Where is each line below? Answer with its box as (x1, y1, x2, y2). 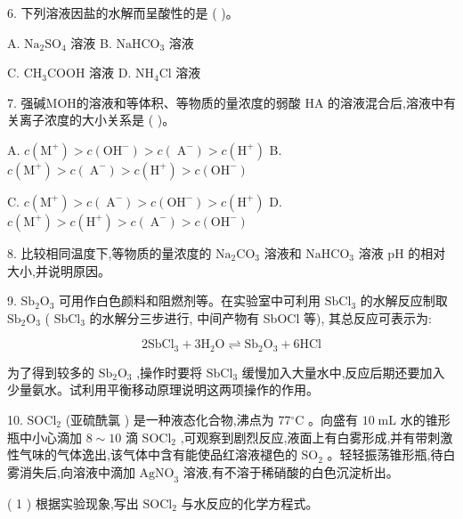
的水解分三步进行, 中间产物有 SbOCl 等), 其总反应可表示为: (89, 308, 432, 327)
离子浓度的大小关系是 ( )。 (19, 110, 175, 129)
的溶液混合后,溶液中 (328, 93, 444, 111)
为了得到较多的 (7, 362, 94, 381)
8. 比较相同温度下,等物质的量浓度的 (7, 243, 212, 262)
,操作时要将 (136, 362, 203, 381)
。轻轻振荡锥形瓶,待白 (327, 445, 456, 464)
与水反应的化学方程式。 (181, 493, 319, 512)
